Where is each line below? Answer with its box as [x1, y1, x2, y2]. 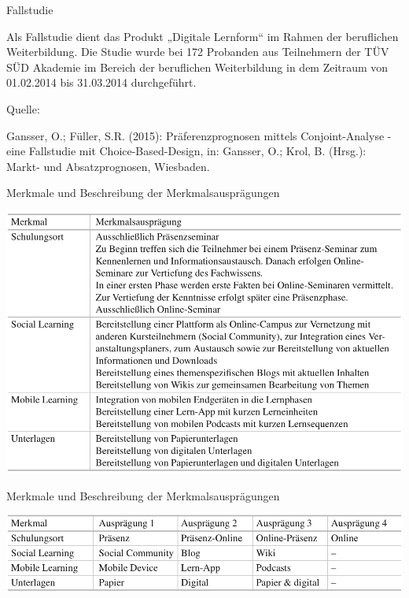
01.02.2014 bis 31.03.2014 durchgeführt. [6, 74, 197, 91]
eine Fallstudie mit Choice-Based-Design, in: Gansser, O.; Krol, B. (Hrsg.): [6, 143, 367, 159]
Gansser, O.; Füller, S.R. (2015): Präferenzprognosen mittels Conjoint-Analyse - [6, 127, 392, 143]
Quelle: [6, 100, 40, 117]
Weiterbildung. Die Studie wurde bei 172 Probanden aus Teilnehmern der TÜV [6, 43, 389, 60]
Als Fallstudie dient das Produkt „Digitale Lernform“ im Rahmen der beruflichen [6, 28, 399, 44]
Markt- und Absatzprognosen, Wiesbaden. [6, 158, 210, 174]
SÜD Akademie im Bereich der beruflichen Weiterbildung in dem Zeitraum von [6, 58, 389, 75]
